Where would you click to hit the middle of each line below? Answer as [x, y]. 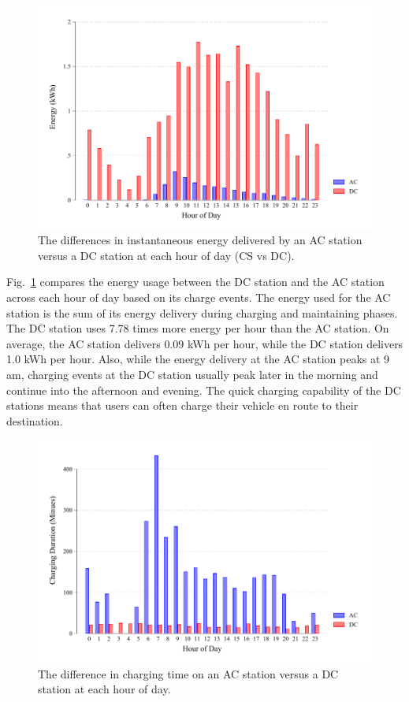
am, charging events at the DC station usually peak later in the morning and [192, 374]
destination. [35, 420]
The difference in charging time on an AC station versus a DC [188, 673]
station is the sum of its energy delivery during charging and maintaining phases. [202, 312]
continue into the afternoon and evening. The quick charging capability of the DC [204, 390]
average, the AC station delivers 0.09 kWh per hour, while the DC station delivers [205, 343]
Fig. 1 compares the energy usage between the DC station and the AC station [195, 282]
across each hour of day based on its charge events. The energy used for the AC [199, 297]
